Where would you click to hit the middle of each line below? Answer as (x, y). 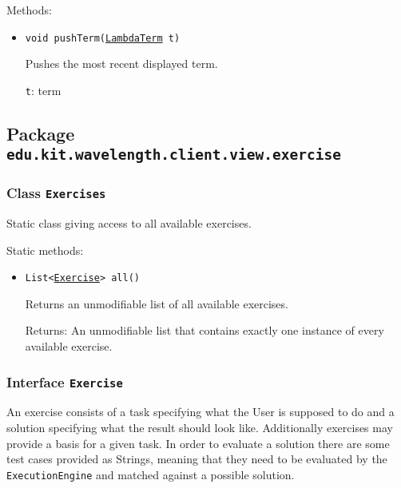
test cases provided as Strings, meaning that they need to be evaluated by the (197, 459)
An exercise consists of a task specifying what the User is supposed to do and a (200, 412)
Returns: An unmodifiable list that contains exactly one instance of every (204, 330)
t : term (43, 90)
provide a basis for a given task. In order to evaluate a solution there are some (198, 443)
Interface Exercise (65, 381)
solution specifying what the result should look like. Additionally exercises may (200, 428)
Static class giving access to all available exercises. (129, 223)
